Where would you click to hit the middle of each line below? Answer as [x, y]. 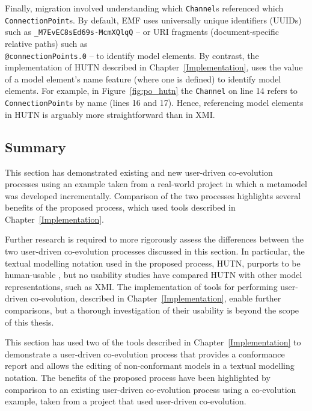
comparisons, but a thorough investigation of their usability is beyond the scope [152, 310]
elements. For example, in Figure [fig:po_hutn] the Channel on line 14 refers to [151, 91]
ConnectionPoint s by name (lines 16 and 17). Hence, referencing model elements [154, 103]
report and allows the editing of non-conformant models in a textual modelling [150, 366]
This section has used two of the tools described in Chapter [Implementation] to [153, 342]
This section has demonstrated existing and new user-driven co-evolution [139, 172]
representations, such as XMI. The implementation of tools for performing [141, 286]
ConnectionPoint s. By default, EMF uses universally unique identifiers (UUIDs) [153, 20]
